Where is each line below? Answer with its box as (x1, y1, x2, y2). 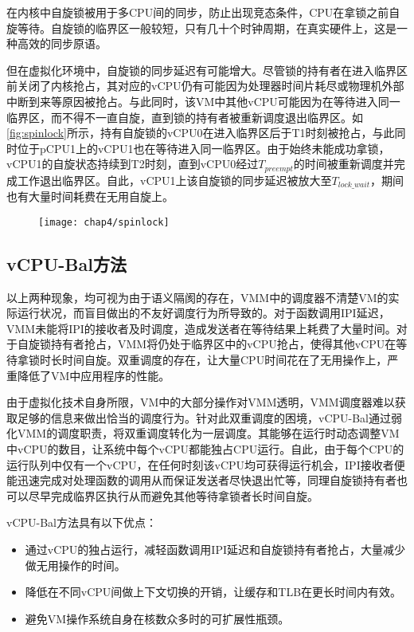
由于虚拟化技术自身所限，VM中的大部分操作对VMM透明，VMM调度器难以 (6, 394, 395, 410)
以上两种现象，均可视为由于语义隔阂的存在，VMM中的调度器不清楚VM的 (6, 289, 389, 305)
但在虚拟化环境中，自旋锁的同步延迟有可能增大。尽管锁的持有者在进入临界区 (6, 61, 408, 78)
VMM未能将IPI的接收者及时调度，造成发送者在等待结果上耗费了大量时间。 (6, 320, 396, 336)
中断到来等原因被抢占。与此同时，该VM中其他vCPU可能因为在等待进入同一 (6, 92, 400, 109)
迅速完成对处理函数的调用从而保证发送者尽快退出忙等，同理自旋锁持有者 (17, 472, 396, 489)
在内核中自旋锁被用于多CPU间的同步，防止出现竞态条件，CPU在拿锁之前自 (6, 4, 400, 20)
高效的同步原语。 (17, 35, 107, 52)
